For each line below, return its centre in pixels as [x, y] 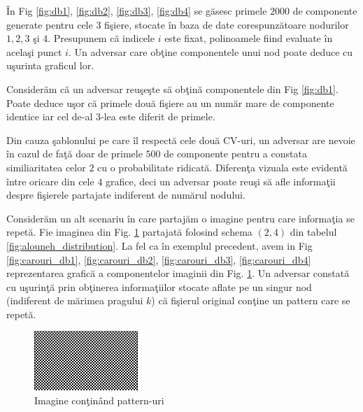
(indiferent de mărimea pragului [75, 300]
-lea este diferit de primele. [158, 116]
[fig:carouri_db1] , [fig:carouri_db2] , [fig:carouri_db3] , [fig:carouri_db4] [159, 259]
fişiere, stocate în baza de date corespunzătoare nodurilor [227, 24]
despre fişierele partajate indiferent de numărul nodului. [126, 195]
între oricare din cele [50, 181]
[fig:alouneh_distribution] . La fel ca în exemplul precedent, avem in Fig [159, 245]
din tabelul [313, 232]
